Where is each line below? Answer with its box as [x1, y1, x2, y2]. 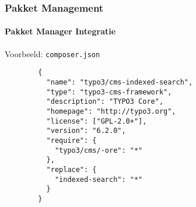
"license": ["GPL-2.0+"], [46, 117, 147, 125]
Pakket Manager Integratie [5, 25, 116, 37]
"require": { [46, 136, 97, 145]
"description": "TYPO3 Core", [46, 97, 164, 106]
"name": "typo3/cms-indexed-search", [46, 78, 193, 86]
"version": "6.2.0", [46, 127, 126, 135]
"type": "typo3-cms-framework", [46, 87, 172, 96]
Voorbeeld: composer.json [5, 47, 100, 59]
